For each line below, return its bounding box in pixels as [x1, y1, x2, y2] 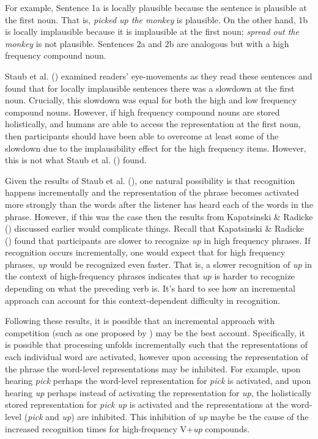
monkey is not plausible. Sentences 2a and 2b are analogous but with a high [5, 37, 289, 50]
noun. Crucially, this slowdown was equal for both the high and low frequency [5, 94, 297, 106]
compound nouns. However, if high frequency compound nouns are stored [5, 105, 280, 118]
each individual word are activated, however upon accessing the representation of [5, 350, 308, 363]
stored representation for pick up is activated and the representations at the [5, 398, 289, 411]
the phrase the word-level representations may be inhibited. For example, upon [5, 362, 301, 375]
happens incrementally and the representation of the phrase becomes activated [5, 186, 299, 199]
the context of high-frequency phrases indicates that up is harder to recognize [5, 270, 295, 282]
